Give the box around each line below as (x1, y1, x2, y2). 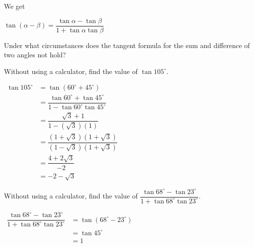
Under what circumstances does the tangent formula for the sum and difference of (4, 40, 250, 50)
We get (4, 1, 25, 11)
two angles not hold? (4, 49, 66, 60)
